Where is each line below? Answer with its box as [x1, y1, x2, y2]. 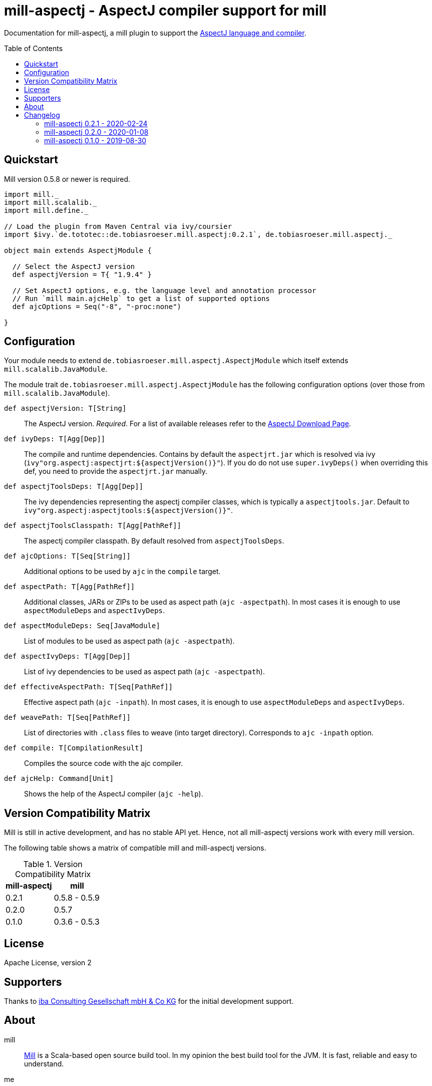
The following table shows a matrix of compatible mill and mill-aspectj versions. [4, 844, 266, 853]
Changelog [24, 110, 60, 119]
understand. [24, 1059, 64, 1068]
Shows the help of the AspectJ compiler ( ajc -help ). [24, 789, 203, 798]
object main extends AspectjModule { [4, 246, 152, 254]
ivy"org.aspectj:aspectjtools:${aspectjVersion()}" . [24, 506, 233, 515]
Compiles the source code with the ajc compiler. [24, 759, 183, 768]
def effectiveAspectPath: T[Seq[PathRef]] [4, 683, 173, 691]
